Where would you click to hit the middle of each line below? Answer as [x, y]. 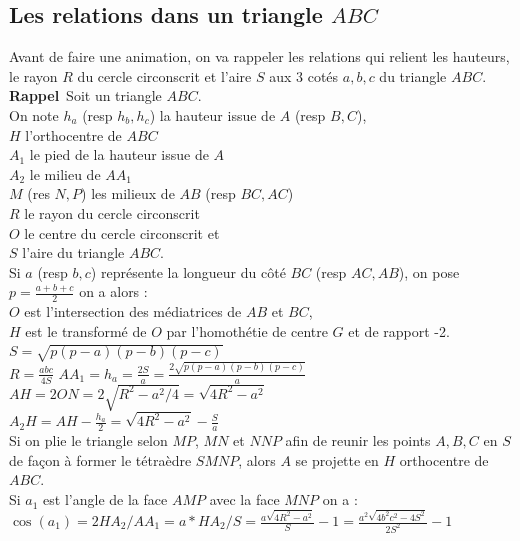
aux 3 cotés [304, 75]
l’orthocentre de [73, 134]
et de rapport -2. [399, 330]
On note [34, 114]
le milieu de [65, 173]
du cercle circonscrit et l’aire [164, 75]
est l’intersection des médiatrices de [133, 311]
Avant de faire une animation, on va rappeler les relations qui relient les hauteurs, [259, 56]
